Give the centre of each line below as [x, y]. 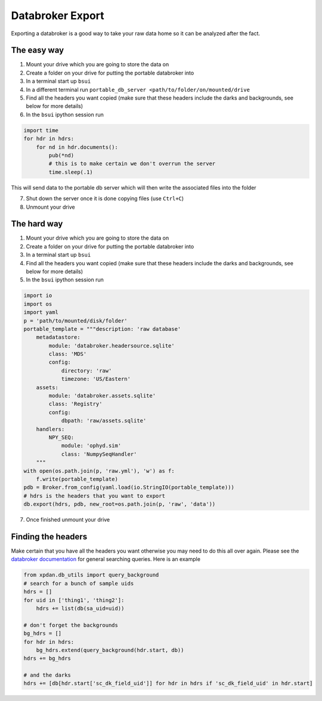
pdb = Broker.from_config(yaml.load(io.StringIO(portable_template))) [129, 488]
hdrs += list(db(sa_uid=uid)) [80, 608]
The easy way [38, 50]
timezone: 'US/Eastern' [96, 379]
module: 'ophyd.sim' [91, 446]
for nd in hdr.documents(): [77, 147]
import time [41, 130]
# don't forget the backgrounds [71, 625]
